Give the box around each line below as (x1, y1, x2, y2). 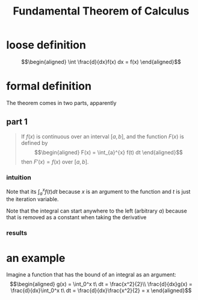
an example (6, 251, 66, 265)
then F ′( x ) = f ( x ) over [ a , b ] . (20, 158, 89, 165)
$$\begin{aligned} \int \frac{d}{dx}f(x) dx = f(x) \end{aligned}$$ (20, 58, 182, 65)
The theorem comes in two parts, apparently (6, 99, 117, 106)
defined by (20, 139, 48, 146)
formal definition (6, 80, 92, 93)
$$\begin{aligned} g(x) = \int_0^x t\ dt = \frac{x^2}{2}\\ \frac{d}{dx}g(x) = (10, 281, 193, 288)
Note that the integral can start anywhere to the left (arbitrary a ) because (6, 207, 188, 215)
